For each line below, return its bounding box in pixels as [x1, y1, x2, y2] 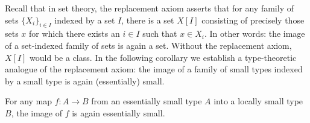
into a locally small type [214, 95, 303, 107]
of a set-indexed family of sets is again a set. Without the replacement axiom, [5, 39, 292, 51]
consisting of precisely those [201, 13, 305, 26]
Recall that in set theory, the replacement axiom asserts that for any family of [5, 2, 294, 14]
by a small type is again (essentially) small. [5, 74, 165, 87]
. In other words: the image [204, 27, 305, 40]
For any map [5, 95, 52, 107]
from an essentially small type [91, 95, 202, 107]
